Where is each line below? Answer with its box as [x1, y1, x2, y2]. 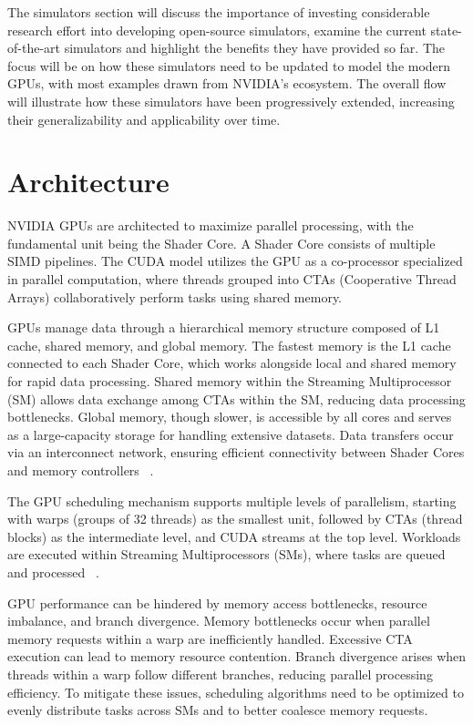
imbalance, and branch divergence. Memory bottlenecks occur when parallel [7, 611, 430, 630]
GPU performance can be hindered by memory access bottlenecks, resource [7, 593, 427, 612]
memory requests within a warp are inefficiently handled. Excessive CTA [7, 628, 413, 648]
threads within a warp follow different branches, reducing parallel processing [7, 664, 433, 683]
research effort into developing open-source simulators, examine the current [7, 20, 427, 39]
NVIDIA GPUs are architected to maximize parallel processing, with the [7, 216, 414, 235]
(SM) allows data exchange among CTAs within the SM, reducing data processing [7, 389, 466, 408]
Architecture [7, 163, 170, 200]
